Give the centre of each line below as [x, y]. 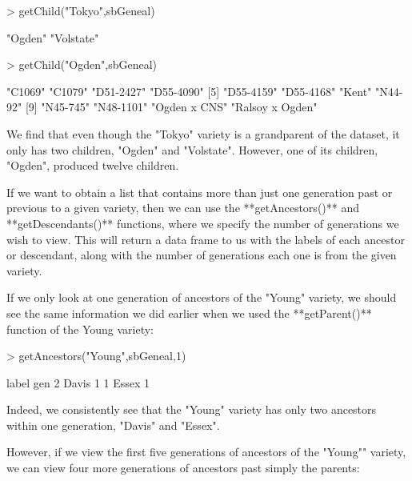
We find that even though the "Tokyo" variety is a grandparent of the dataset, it [203, 133]
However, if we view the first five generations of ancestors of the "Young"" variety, [206, 452]
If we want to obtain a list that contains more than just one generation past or [200, 192]
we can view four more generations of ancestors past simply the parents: [183, 468]
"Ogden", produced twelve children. [93, 165]
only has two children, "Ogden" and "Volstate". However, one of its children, [192, 149]
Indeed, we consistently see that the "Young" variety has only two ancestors [192, 409]
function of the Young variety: [80, 329]
